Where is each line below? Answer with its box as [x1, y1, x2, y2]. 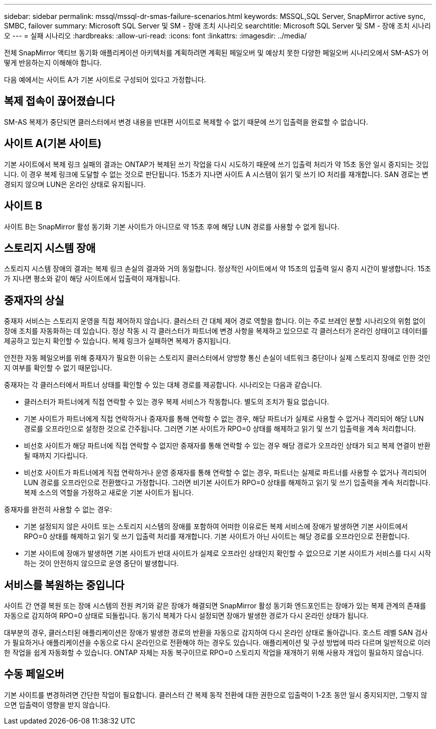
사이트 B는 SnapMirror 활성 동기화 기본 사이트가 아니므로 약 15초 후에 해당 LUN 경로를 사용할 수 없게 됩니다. [4, 222, 339, 231]
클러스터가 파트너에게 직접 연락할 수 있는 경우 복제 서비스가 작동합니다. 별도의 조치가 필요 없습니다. [24, 397, 329, 406]
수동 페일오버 [4, 668, 64, 681]
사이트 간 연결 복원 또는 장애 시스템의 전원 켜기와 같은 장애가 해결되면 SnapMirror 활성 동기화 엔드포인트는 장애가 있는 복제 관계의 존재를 [4, 601, 427, 610]
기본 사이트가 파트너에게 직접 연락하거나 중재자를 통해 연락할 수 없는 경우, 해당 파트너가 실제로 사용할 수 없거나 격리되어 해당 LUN [24, 414, 424, 423]
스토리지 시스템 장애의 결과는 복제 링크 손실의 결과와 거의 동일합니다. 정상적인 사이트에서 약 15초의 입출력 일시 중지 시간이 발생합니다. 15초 [4, 264, 431, 273]
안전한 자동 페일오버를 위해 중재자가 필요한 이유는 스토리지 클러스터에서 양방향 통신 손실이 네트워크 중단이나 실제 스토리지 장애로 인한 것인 [4, 354, 431, 363]
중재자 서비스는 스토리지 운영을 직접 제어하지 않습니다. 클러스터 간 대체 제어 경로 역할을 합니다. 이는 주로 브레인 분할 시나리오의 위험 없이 [4, 317, 426, 326]
